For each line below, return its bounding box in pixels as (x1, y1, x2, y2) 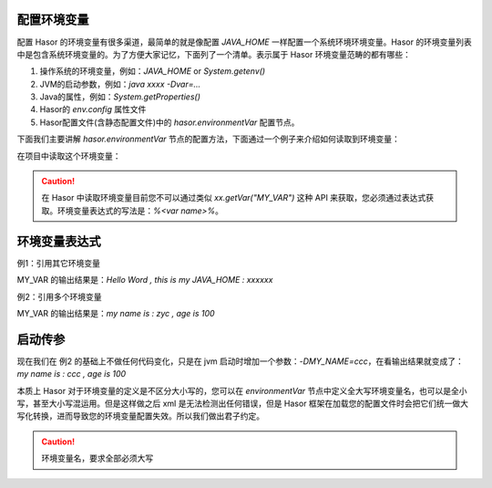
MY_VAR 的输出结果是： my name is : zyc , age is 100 (16, 307, 215, 318)
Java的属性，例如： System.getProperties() (39, 91, 200, 102)
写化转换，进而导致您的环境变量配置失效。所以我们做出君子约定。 (16, 410, 264, 421)
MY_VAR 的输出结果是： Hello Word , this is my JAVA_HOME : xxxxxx (16, 275, 273, 286)
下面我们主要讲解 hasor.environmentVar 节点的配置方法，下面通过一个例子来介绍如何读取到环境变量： (16, 133, 400, 145)
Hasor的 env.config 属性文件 (39, 104, 147, 115)
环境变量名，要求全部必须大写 (41, 452, 154, 464)
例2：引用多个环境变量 (16, 291, 102, 302)
